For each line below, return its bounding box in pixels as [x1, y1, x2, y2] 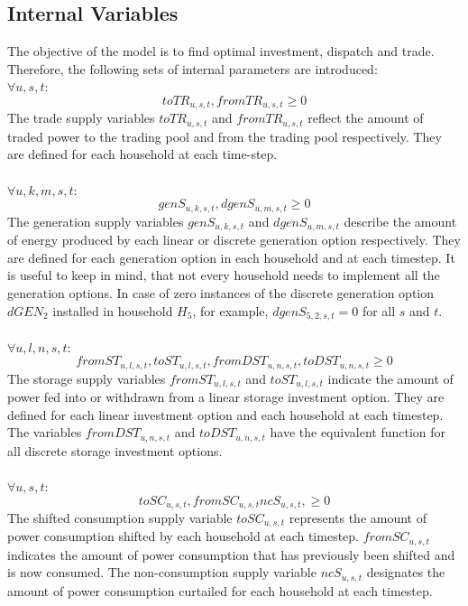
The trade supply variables [7, 108, 155, 127]
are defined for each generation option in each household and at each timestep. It [7, 247, 455, 266]
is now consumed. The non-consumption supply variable [7, 563, 317, 582]
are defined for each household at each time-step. [7, 145, 278, 163]
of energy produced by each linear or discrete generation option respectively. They [7, 230, 461, 249]
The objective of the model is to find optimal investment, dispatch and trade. [7, 42, 435, 61]
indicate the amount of [327, 368, 454, 387]
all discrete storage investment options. [7, 441, 223, 460]
